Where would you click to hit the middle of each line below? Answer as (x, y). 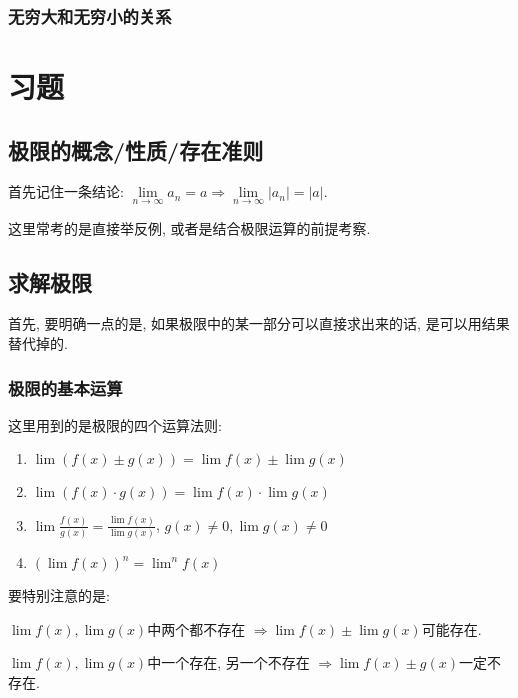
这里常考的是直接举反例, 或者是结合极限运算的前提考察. (189, 227)
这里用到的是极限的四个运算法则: (115, 424)
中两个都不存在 (196, 628)
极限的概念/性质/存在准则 (136, 149)
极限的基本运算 (65, 387)
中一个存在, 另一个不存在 (228, 662)
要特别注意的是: (59, 595)
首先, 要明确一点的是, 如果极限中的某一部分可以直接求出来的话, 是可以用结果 (259, 323)
